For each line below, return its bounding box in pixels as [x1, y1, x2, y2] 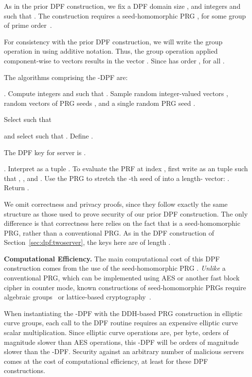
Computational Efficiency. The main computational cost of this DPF [4, 253, 220, 263]
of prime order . [4, 20, 52, 30]
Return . [4, 182, 29, 193]
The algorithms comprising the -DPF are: [4, 72, 128, 82]
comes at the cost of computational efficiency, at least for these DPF [4, 356, 208, 366]
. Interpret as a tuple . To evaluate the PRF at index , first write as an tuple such [4, 163, 248, 174]
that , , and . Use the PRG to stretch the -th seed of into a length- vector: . [4, 173, 230, 183]
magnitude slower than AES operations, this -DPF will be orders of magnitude [4, 337, 239, 347]
